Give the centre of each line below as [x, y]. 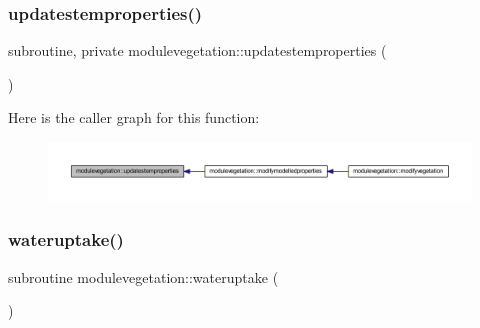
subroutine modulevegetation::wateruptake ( [143, 276]
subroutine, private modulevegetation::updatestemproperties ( [197, 50]
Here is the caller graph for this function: [134, 117]
